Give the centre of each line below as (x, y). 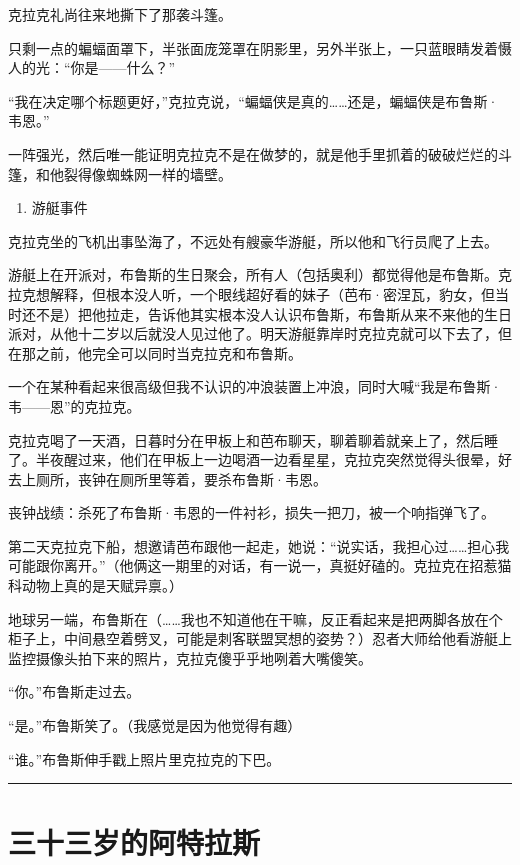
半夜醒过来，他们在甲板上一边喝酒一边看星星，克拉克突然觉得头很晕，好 (273, 459)
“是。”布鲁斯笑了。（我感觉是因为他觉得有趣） (155, 725)
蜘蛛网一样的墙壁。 (168, 173)
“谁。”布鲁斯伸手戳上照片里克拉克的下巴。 (144, 758)
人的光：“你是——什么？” (92, 67)
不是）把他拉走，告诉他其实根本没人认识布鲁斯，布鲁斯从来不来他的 (259, 313)
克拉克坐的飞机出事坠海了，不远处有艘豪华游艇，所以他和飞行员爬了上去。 (253, 240)
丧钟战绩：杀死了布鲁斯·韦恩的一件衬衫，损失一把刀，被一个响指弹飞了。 (251, 512)
